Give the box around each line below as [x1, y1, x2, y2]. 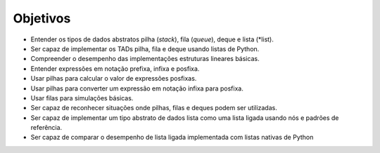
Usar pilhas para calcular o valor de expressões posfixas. [30, 74, 197, 83]
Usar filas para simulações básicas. [30, 93, 134, 102]
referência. [30, 124, 63, 132]
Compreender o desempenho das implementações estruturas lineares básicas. [30, 55, 260, 63]
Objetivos [13, 11, 71, 26]
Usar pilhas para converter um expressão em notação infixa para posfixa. [30, 84, 244, 93]
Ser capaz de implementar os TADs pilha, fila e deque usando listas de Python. [30, 44, 260, 53]
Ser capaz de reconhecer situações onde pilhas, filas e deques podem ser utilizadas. [30, 104, 277, 112]
